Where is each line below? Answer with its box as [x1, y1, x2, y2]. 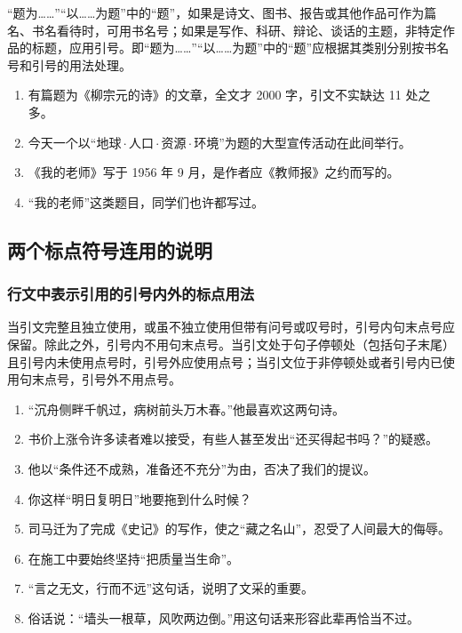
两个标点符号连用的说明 [7, 236, 212, 263]
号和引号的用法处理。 [7, 55, 131, 74]
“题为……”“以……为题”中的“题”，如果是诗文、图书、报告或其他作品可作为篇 [7, 4, 437, 21]
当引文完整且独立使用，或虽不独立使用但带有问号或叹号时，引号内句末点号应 [7, 317, 455, 336]
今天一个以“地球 [28, 132, 122, 151]
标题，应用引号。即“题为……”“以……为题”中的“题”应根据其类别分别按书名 [31, 38, 450, 57]
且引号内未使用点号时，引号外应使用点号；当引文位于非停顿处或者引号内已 [7, 352, 442, 371]
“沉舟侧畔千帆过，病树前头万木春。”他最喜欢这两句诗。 [28, 399, 346, 418]
